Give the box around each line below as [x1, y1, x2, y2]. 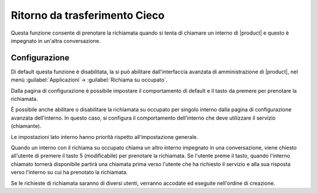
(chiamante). [11, 123, 42, 130]
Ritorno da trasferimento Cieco [11, 9, 165, 22]
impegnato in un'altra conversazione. [11, 37, 101, 44]
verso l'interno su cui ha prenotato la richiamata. [11, 169, 128, 176]
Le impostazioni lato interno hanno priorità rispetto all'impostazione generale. [11, 133, 198, 140]
